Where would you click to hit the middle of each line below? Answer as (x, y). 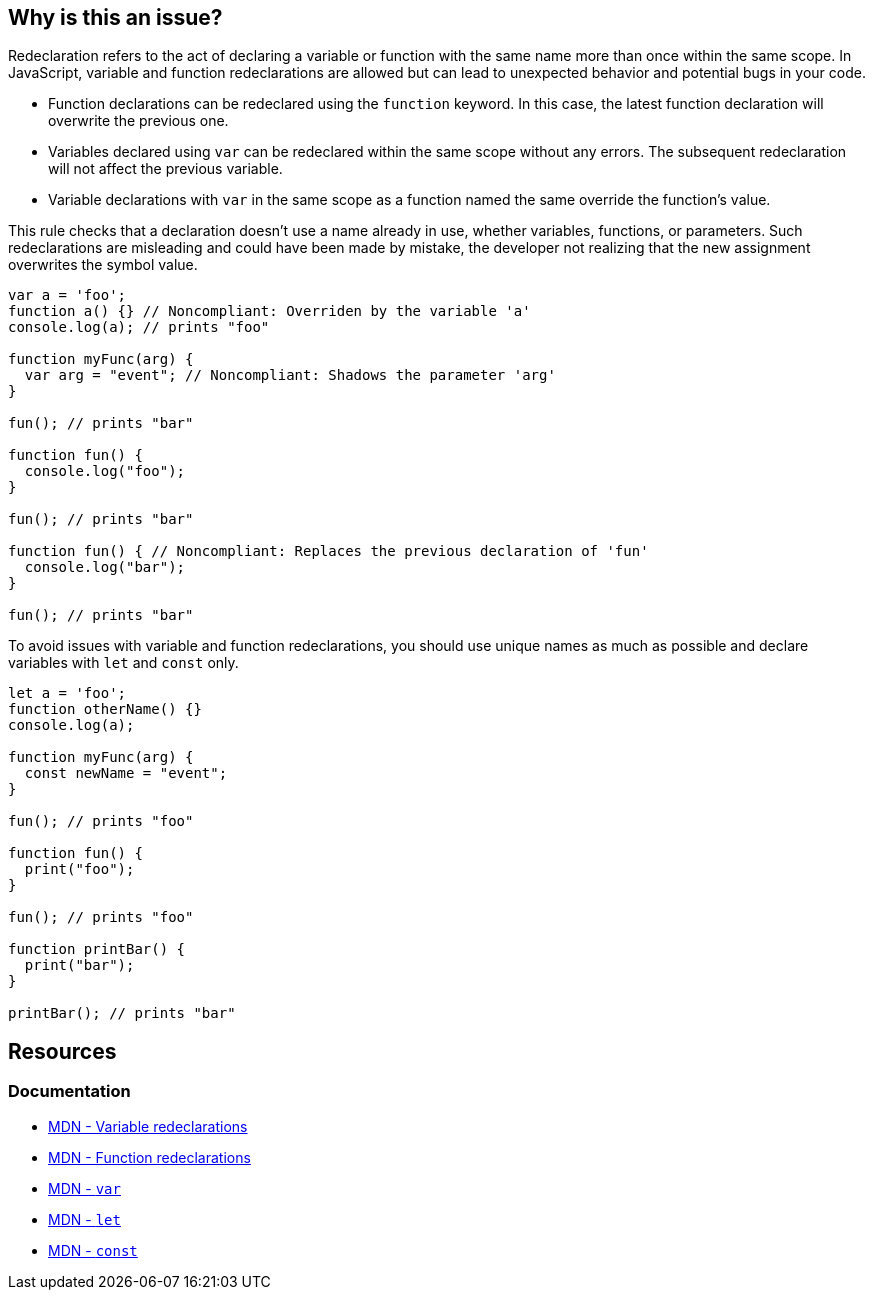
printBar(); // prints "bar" (122, 1013)
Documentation (69, 1091)
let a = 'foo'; (67, 693)
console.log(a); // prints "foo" (139, 327)
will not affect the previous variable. (165, 169)
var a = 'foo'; (67, 295)
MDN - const (93, 1250)
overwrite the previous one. (138, 121)
